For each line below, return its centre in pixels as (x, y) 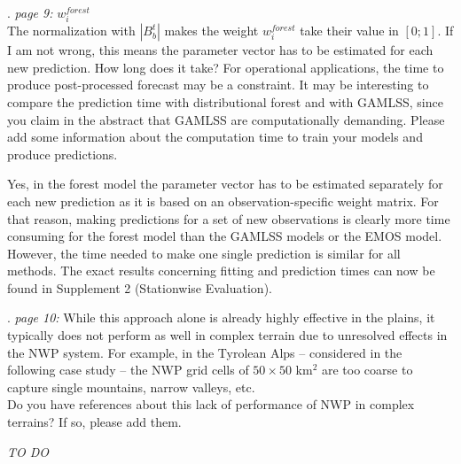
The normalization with (71, 31)
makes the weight (211, 31)
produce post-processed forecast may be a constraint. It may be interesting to (218, 85)
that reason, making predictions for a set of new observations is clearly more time (229, 218)
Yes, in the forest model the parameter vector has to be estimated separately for (225, 184)
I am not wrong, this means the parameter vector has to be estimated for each (220, 50)
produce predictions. (63, 154)
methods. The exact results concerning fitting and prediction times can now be (221, 271)
